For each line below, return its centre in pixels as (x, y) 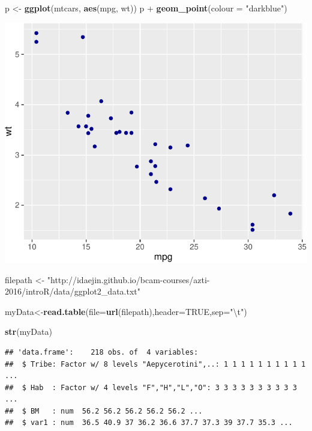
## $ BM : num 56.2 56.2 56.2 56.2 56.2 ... (104, 411)
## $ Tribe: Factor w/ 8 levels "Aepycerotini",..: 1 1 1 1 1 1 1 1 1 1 (155, 364)
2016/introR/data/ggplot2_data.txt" (73, 291)
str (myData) (28, 332)
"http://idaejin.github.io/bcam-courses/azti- (128, 279)
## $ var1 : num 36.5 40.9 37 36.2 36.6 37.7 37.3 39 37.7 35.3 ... (149, 423)
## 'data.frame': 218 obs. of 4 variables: (102, 352)
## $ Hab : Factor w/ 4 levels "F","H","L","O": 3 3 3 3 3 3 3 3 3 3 (151, 387)
